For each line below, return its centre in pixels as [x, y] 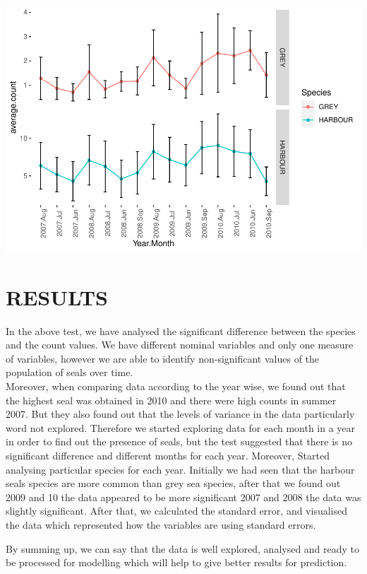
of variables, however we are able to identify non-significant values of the [163, 358]
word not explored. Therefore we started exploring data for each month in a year [181, 427]
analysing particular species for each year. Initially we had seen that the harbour [180, 469]
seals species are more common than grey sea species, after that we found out [173, 483]
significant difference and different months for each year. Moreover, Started [168, 455]
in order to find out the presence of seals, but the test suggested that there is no [179, 441]
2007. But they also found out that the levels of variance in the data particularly [180, 414]
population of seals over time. [70, 372]
